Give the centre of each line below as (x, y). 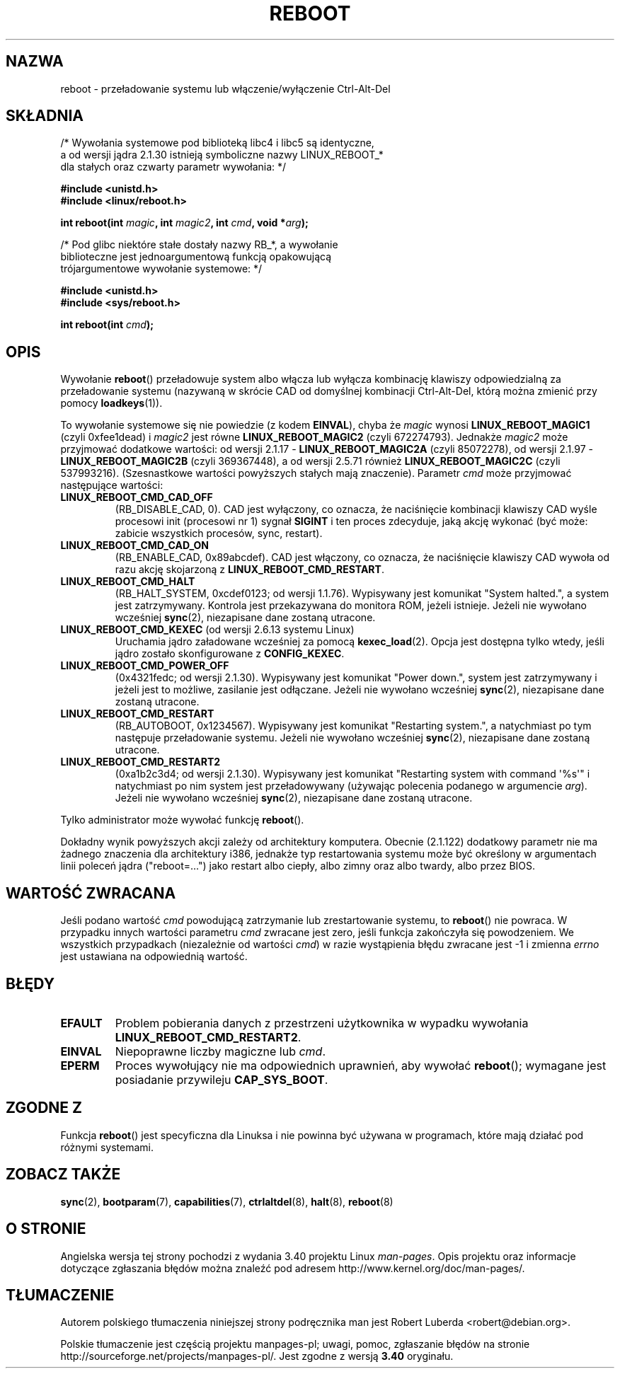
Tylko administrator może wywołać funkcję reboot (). (182, 820)
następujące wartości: (112, 485)
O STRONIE (46, 1229)
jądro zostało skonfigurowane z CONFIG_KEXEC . (230, 654)
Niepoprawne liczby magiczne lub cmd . (220, 1051)
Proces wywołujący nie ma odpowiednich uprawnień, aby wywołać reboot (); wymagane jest (361, 1065)
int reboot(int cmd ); (107, 325)
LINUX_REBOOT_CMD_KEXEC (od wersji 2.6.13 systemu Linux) (207, 630)
